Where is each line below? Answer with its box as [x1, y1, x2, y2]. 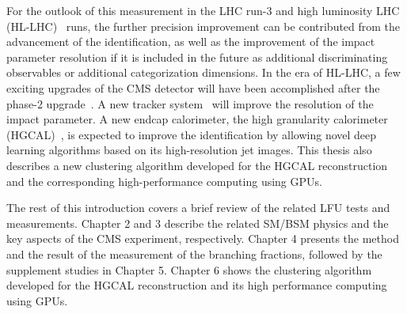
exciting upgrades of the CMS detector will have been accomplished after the [6, 79, 380, 96]
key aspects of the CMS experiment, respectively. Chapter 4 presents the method [6, 230, 399, 247]
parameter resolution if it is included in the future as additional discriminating [6, 48, 388, 65]
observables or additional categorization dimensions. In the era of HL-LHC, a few [6, 64, 401, 81]
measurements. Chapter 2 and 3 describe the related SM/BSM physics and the [6, 214, 389, 231]
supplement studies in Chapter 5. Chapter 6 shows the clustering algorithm [6, 261, 372, 278]
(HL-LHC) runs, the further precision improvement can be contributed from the [6, 17, 401, 34]
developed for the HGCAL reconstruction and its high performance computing [6, 277, 387, 293]
